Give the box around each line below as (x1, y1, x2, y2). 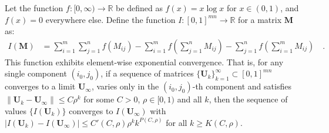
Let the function (5, 2, 63, 14)
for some (83, 93, 115, 105)
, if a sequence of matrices (100, 67, 194, 79)
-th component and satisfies (192, 80, 291, 92)
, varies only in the (91, 80, 159, 92)
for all (166, 116, 187, 128)
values (5, 105, 27, 117)
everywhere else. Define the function (45, 13, 176, 25)
